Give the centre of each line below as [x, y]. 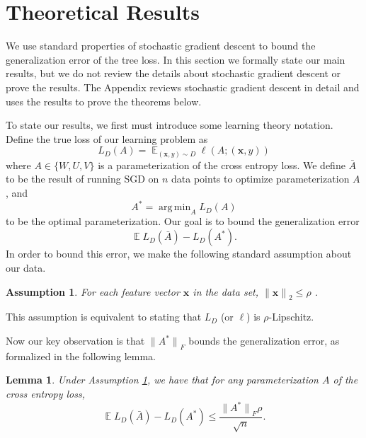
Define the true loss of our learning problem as [107, 138]
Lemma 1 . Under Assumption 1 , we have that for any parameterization [162, 380]
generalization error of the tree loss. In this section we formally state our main [176, 59]
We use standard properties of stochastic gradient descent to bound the [161, 46]
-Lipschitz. [291, 317]
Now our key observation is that [75, 341]
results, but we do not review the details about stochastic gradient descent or [173, 73]
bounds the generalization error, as [264, 341]
